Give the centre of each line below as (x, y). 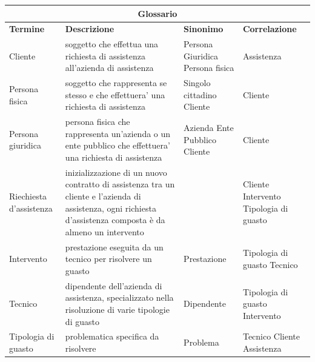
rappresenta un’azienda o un (118, 133)
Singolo (197, 83)
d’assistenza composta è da (115, 220)
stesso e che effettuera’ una (115, 94)
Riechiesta (28, 196)
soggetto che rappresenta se (116, 83)
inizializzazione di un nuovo (116, 172)
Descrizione (90, 29)
